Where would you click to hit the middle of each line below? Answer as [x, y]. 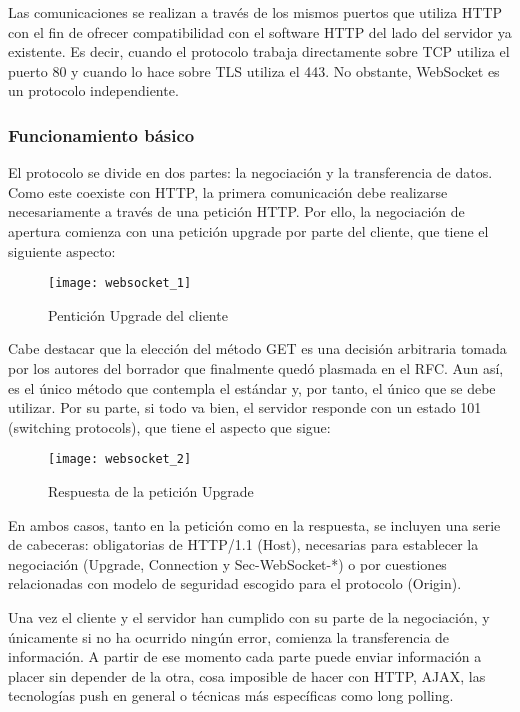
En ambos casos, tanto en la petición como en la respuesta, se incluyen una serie [254, 524]
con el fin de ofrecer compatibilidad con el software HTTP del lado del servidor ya [260, 31]
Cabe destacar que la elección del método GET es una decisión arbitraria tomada [257, 348]
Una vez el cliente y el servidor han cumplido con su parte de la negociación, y [249, 617]
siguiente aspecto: [62, 250]
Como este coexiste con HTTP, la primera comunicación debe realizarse [228, 191]
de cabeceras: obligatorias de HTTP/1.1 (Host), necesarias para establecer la [243, 544]
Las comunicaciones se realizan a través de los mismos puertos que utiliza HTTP [255, 12]
